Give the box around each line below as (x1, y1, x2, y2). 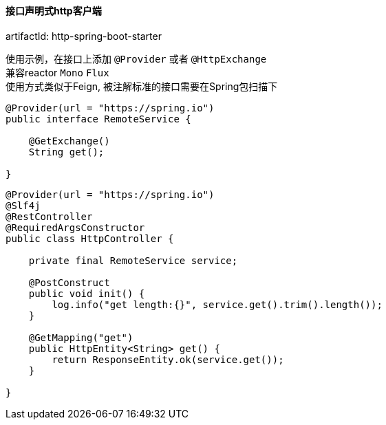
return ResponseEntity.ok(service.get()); (52, 353, 284, 365)
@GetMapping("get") (28, 331, 133, 343)
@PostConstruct (28, 276, 110, 288)
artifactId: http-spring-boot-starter (6, 30, 162, 42)
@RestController (6, 210, 93, 222)
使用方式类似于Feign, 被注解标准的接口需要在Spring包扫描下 (6, 80, 278, 92)
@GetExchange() (28, 135, 110, 146)
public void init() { (28, 287, 145, 299)
